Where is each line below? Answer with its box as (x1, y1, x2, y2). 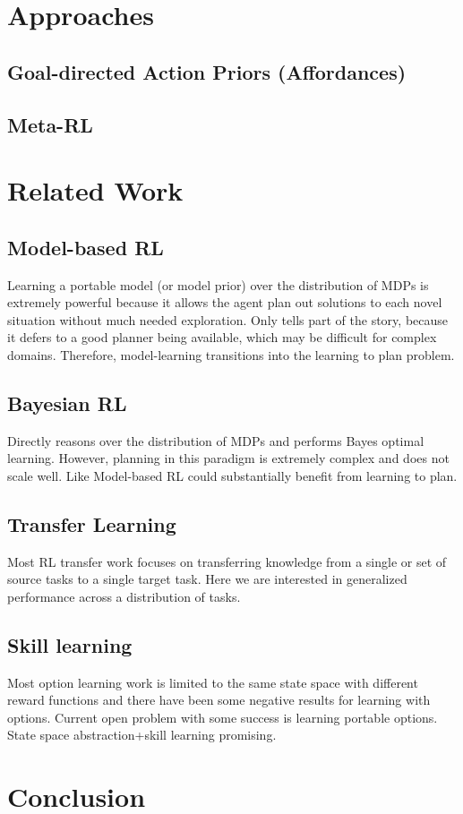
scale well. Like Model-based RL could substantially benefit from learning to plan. (7, 466, 458, 484)
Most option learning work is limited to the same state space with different (7, 673, 418, 691)
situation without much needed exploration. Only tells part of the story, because (7, 310, 449, 329)
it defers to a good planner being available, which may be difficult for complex (7, 328, 437, 347)
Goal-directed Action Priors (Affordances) (7, 57, 407, 85)
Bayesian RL (7, 389, 127, 416)
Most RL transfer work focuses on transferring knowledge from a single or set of (7, 552, 447, 570)
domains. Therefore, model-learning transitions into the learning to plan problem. (7, 345, 455, 364)
